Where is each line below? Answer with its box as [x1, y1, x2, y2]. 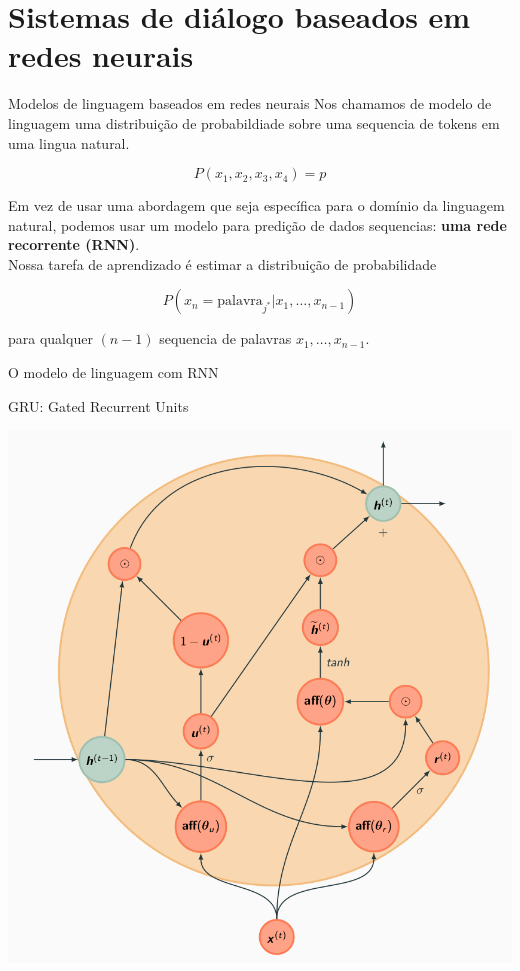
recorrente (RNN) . [8, 234, 140, 255]
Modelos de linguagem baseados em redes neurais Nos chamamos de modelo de [8, 93, 492, 114]
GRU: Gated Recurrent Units [8, 395, 189, 416]
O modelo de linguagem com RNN [8, 362, 219, 383]
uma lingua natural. [8, 132, 130, 153]
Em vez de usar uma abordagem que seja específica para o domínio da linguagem [8, 195, 505, 216]
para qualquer [8, 328, 93, 349]
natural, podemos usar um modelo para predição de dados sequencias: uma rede [8, 214, 507, 235]
